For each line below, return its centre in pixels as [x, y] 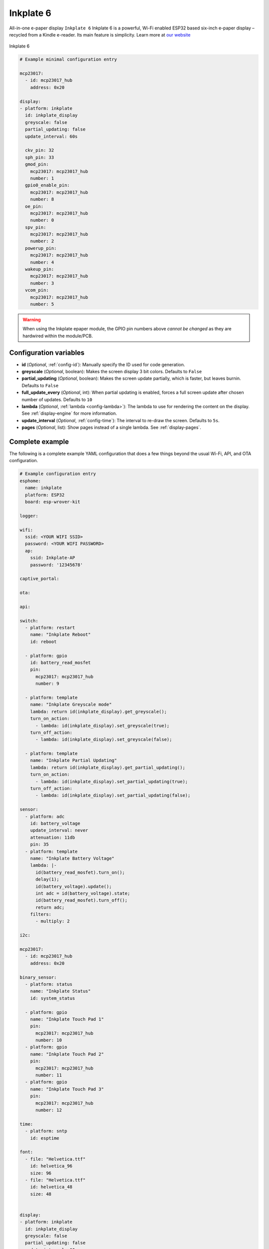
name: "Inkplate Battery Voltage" [72, 858]
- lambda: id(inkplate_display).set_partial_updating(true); [112, 781]
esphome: [30, 481]
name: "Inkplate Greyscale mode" [71, 705]
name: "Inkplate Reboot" [61, 635]
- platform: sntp [46, 1131]
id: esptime [45, 1138]
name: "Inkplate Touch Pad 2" [67, 1054]
